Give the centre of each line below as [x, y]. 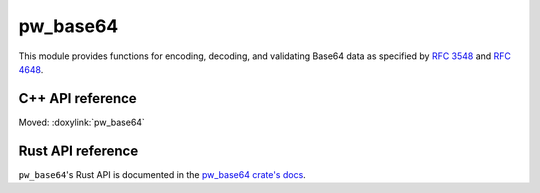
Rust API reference [78, 150]
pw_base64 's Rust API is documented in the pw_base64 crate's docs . [162, 174]
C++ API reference [77, 98]
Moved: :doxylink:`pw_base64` [81, 122]
